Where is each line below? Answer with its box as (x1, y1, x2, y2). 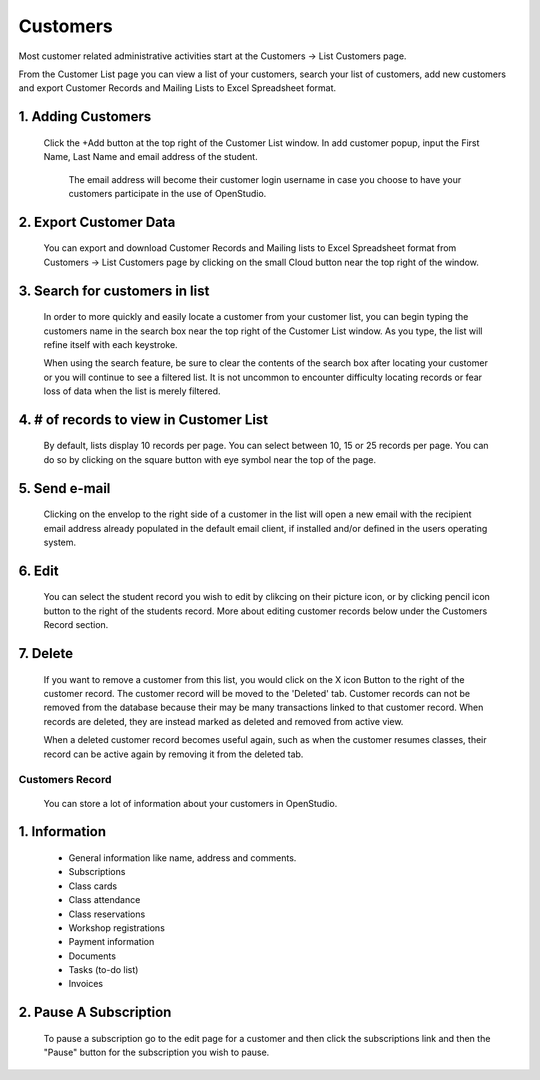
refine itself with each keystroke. (43, 338, 179, 350)
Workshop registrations (68, 921, 165, 934)
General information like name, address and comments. (68, 851, 297, 864)
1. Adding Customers (18, 108, 152, 125)
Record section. (43, 619, 109, 631)
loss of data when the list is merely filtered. (43, 385, 221, 397)
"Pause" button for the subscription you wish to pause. (43, 1046, 270, 1059)
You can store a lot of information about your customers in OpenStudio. (43, 797, 338, 809)
